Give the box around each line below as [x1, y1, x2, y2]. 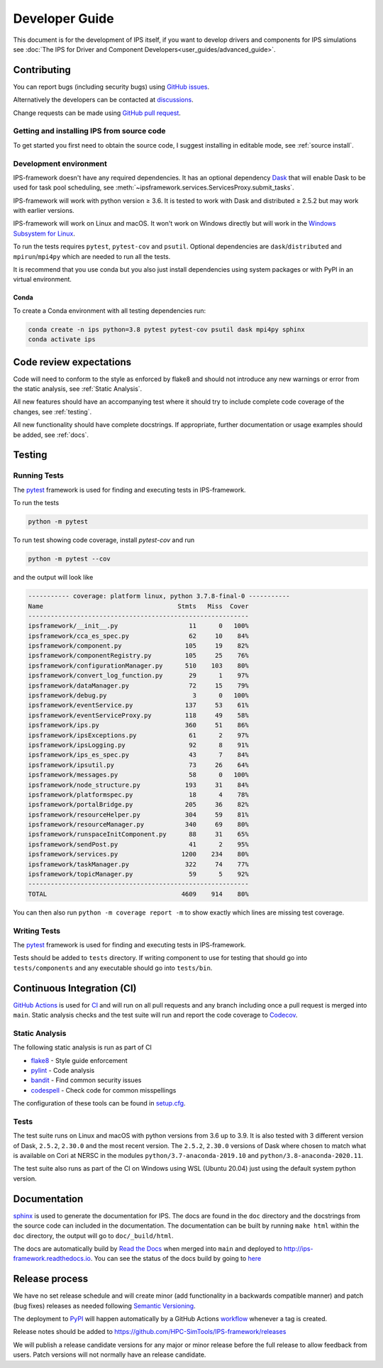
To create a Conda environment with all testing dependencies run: [13, 306, 206, 315]
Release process [13, 1273, 89, 1285]
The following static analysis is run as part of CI [13, 1043, 152, 1052]
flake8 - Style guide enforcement [30, 1056, 128, 1064]
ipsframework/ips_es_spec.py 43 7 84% [28, 751, 249, 759]
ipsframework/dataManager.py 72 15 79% [28, 681, 249, 690]
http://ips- [284, 1244, 313, 1252]
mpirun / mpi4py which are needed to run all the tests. [13, 252, 171, 260]
